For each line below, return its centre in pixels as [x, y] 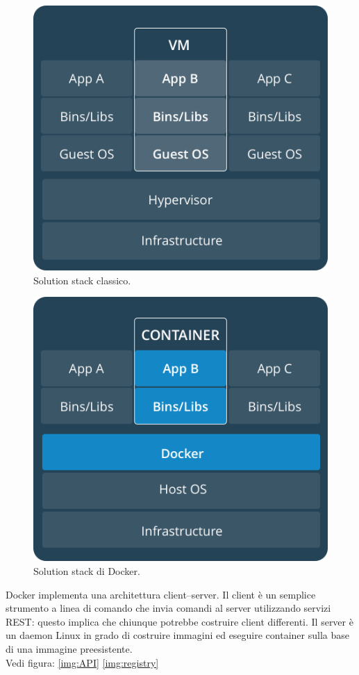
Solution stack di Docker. [87, 570]
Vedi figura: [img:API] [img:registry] [82, 662]
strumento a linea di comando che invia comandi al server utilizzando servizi [168, 608]
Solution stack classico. [82, 280]
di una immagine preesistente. [69, 648]
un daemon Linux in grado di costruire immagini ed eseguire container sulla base [177, 635]
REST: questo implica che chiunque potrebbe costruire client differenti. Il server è [179, 621]
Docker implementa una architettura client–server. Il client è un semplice [161, 594]
